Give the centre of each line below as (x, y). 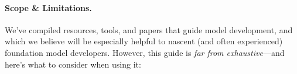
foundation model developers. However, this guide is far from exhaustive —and (145, 52)
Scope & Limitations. (48, 7)
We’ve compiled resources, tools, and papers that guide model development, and (149, 29)
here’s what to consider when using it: (73, 64)
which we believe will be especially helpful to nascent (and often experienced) (144, 41)
